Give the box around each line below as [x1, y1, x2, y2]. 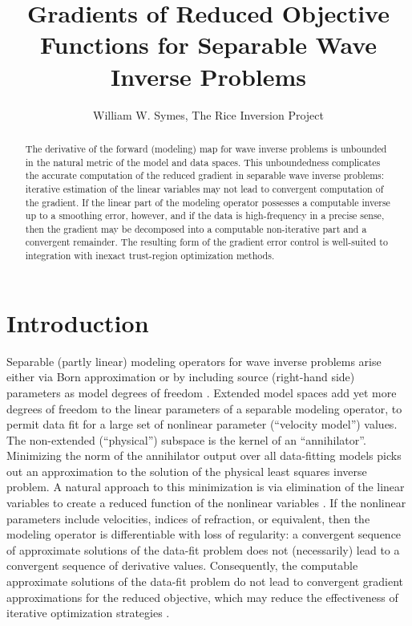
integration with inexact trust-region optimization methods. [25, 249, 275, 262]
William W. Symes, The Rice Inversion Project [93, 106, 324, 123]
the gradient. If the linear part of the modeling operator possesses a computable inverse [25, 195, 390, 209]
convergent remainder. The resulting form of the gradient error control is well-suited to [25, 235, 388, 249]
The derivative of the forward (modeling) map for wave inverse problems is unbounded [25, 141, 387, 155]
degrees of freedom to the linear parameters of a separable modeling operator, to [6, 400, 402, 417]
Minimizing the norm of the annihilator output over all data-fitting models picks [6, 447, 402, 464]
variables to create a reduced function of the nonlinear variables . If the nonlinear [6, 494, 406, 511]
